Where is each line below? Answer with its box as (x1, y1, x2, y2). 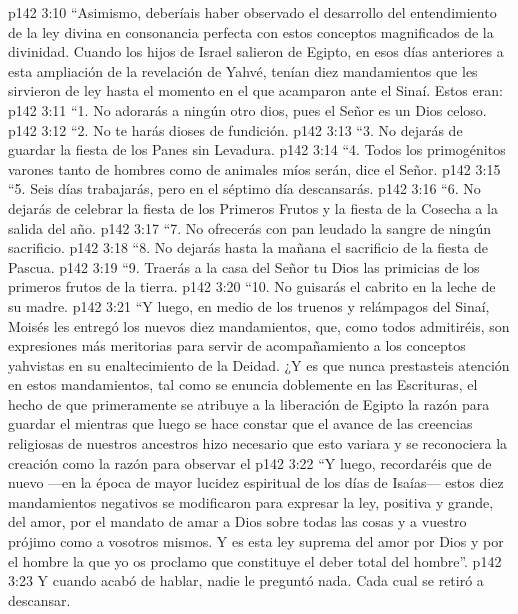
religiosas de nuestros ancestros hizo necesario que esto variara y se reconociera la (8, 433, 508, 454)
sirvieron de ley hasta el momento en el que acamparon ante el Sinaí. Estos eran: (8, 80, 503, 101)
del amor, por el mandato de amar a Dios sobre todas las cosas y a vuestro (8, 511, 467, 532)
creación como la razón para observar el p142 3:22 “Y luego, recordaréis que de (8, 452, 492, 473)
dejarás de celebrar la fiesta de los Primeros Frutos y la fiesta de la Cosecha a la (8, 197, 498, 218)
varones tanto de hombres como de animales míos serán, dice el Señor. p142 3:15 (8, 158, 501, 179)
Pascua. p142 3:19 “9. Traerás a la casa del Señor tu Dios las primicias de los (8, 256, 480, 277)
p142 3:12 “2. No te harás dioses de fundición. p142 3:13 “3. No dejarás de (8, 119, 463, 140)
